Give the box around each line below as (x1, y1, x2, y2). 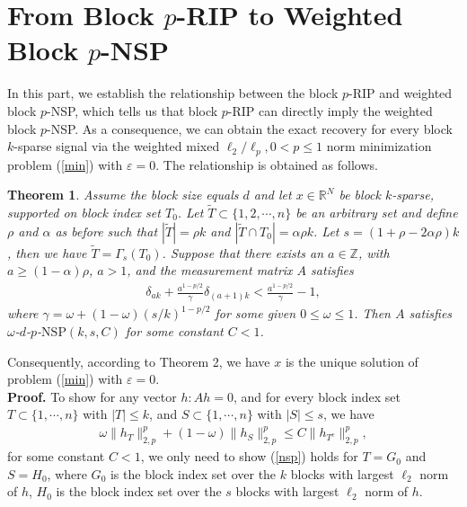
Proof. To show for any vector (7, 387, 177, 405)
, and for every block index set (233, 387, 401, 405)
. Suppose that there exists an (162, 243, 324, 262)
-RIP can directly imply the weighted (227, 101, 433, 120)
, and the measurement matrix (127, 261, 293, 280)
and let (253, 185, 292, 204)
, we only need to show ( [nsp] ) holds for (140, 447, 358, 466)
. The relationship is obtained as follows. (155, 155, 378, 173)
